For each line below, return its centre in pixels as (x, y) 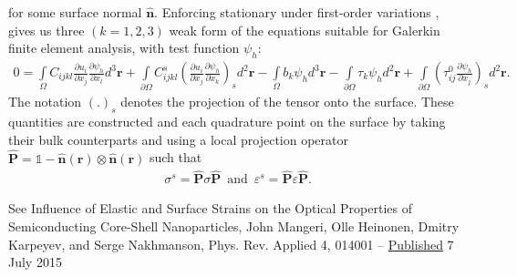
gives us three (47, 30)
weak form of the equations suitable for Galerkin (305, 30)
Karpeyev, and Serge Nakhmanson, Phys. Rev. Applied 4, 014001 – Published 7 (231, 244)
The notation (45, 102)
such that (176, 157)
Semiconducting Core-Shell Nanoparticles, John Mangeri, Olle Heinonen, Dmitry (234, 226)
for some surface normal (75, 12)
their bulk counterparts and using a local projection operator (179, 139)
